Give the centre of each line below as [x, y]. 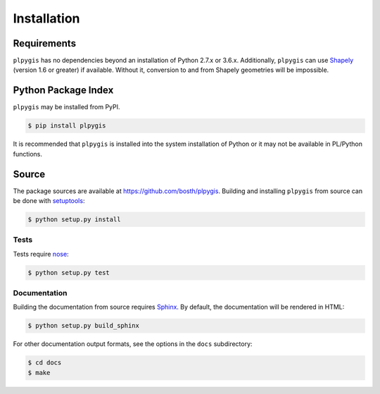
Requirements [45, 43]
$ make [39, 373]
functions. [27, 154]
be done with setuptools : [49, 201]
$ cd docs [45, 363]
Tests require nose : [41, 254]
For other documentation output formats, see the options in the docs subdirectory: [133, 344]
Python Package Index [63, 91]
